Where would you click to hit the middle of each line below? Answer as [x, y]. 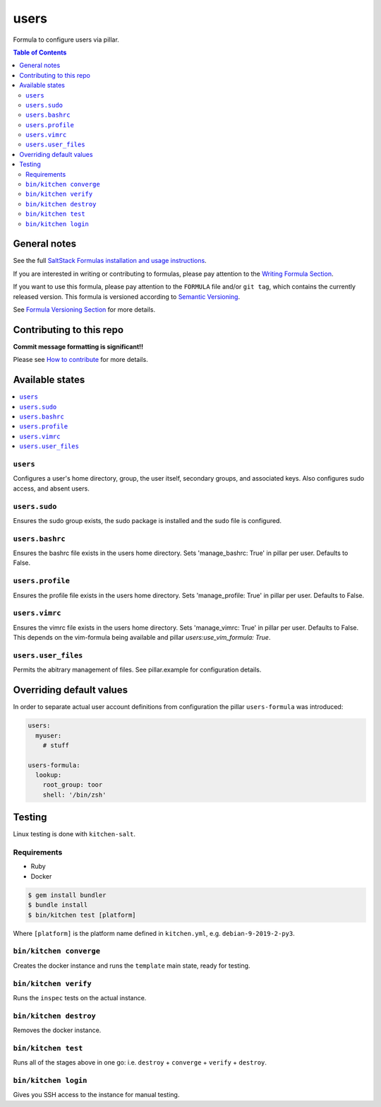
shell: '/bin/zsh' [74, 795]
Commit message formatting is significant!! [78, 346]
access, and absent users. [51, 488]
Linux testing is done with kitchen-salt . [74, 834]
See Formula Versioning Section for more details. [84, 310]
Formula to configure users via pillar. [66, 40]
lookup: [49, 775]
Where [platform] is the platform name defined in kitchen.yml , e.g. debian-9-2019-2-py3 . [154, 933]
